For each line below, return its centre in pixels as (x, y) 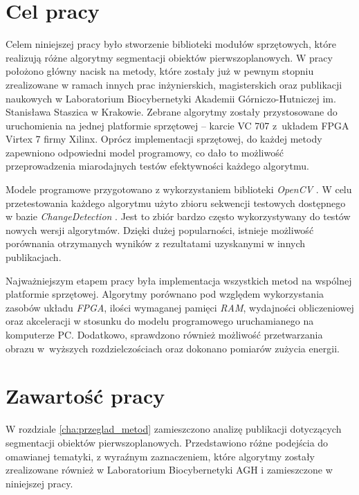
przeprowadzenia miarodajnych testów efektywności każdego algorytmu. (157, 166)
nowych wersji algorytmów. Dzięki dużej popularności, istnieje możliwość (160, 229)
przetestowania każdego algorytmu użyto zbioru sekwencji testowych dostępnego (176, 202)
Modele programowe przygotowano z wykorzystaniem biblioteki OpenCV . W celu (179, 189)
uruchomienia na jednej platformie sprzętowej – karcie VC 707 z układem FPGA (177, 125)
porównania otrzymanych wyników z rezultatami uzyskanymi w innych (156, 243)
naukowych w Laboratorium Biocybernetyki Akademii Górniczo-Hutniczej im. (171, 98)
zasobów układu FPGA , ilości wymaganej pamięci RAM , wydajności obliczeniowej (180, 307)
